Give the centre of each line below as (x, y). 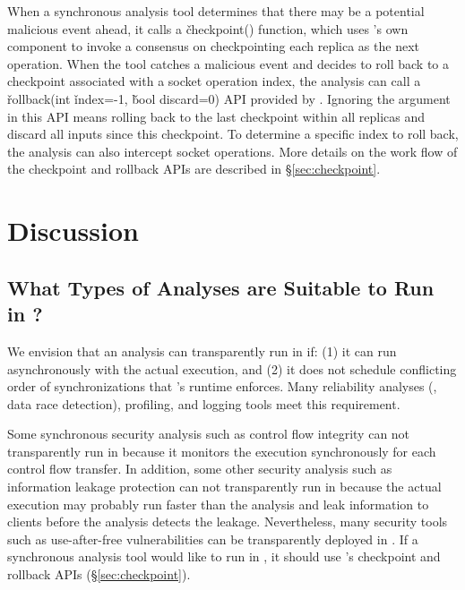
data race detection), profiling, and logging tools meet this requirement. (204, 403)
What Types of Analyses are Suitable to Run (221, 287)
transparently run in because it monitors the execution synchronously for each (222, 451)
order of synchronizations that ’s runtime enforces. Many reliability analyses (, (222, 386)
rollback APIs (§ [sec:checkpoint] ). (99, 574)
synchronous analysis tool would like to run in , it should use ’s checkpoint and (224, 556)
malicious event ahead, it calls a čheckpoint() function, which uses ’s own (208, 28)
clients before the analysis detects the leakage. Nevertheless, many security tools (228, 522)
